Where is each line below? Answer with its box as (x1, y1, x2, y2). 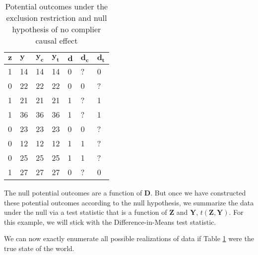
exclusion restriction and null (6, 12, 107, 23)
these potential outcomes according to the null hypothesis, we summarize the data (4, 197, 254, 207)
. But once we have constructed (150, 187, 246, 197)
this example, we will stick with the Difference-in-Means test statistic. (4, 216, 216, 227)
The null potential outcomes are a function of (4, 187, 142, 197)
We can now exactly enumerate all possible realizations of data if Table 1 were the (4, 233, 254, 244)
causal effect (35, 35, 78, 46)
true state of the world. (4, 243, 74, 253)
